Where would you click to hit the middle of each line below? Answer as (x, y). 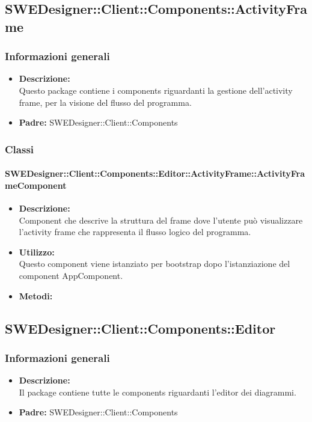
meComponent (36, 185)
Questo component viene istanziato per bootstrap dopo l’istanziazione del (154, 264)
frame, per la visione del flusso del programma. (105, 102)
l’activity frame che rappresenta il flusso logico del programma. (135, 232)
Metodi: (36, 295)
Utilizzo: (37, 252)
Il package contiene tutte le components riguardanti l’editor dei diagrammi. (158, 392)
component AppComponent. (71, 275)
